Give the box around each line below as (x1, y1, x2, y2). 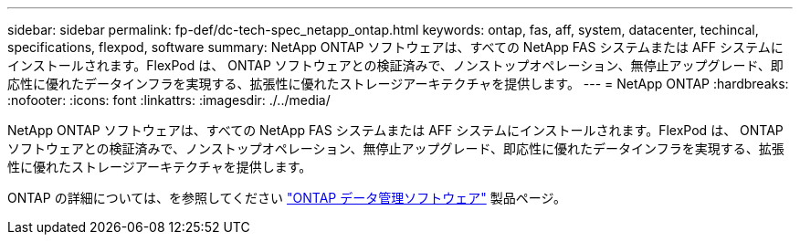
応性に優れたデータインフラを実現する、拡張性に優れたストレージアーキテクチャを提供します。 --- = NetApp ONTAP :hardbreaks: (7, 76, 789, 91)
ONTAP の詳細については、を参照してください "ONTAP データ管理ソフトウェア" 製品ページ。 (7, 190, 566, 205)
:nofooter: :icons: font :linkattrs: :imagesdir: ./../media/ (7, 92, 331, 108)
